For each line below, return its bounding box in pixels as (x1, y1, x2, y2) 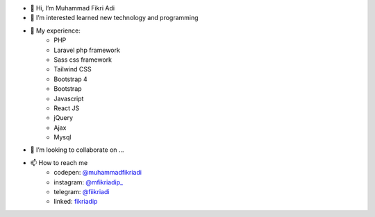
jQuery (53, 114, 73, 122)
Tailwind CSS (53, 65, 92, 73)
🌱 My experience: (30, 26, 81, 35)
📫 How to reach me (30, 158, 88, 166)
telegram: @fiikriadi (53, 188, 110, 196)
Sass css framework (53, 55, 112, 64)
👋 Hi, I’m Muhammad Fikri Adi (30, 4, 115, 12)
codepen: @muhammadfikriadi (53, 168, 142, 177)
